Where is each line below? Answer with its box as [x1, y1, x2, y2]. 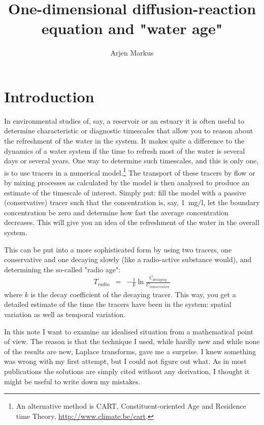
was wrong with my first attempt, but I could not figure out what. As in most [4, 356, 247, 366]
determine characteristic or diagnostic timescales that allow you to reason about [4, 125, 253, 136]
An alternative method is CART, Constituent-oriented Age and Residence [16, 401, 246, 411]
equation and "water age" [41, 18, 223, 39]
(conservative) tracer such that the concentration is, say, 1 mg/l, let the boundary [4, 197, 260, 208]
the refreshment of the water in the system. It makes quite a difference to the [4, 135, 245, 146]
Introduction [4, 86, 94, 106]
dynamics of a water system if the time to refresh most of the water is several [4, 145, 245, 156]
